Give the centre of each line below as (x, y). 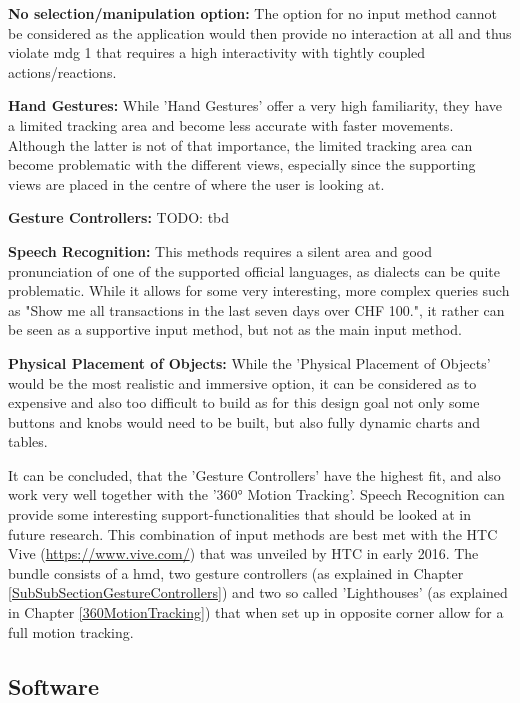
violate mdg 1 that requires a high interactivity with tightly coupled (217, 52)
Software (54, 685)
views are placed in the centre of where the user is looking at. (196, 183)
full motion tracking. (71, 631)
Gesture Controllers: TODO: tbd (119, 217)
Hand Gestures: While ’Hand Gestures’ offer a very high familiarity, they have (255, 105)
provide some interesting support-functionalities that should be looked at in (239, 514)
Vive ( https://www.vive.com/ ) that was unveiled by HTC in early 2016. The (243, 553)
